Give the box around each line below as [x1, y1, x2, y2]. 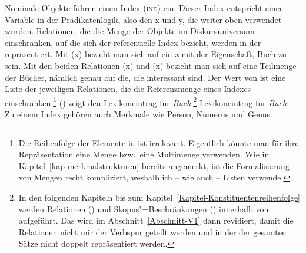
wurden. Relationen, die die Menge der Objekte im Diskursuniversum [5, 25, 255, 37]
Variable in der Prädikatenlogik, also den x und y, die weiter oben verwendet [5, 13, 282, 25]
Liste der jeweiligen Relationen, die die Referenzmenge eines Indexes [5, 83, 251, 95]
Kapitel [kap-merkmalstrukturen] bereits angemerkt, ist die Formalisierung [18, 159, 290, 172]
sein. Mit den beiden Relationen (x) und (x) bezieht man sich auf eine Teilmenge [5, 59, 297, 71]
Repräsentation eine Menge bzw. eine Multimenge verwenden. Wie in [18, 148, 270, 160]
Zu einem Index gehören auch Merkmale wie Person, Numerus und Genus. [5, 108, 272, 120]
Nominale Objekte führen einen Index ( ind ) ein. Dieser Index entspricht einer [5, 2, 283, 14]
